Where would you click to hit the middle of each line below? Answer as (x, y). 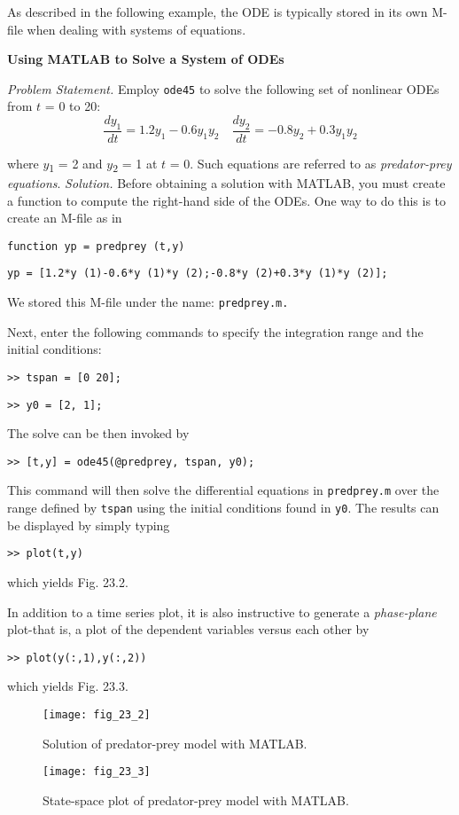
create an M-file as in (65, 218)
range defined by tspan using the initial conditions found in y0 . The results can (223, 508)
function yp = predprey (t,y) (96, 246)
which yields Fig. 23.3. (68, 686)
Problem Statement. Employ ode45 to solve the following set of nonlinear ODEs (223, 88)
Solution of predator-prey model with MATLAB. (175, 743)
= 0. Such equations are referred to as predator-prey (311, 163)
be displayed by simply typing (89, 525)
